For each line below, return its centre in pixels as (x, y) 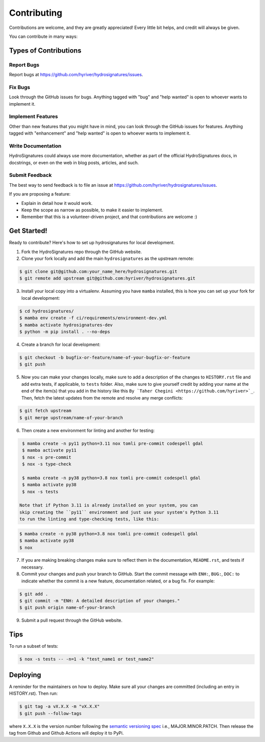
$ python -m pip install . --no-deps (65, 331)
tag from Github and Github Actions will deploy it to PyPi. (66, 733)
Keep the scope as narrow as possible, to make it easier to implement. (92, 210)
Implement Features (34, 116)
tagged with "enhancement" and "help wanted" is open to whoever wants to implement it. (100, 133)
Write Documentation (35, 146)
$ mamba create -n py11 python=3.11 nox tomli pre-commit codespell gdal (113, 443)
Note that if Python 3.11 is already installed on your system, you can (109, 505)
